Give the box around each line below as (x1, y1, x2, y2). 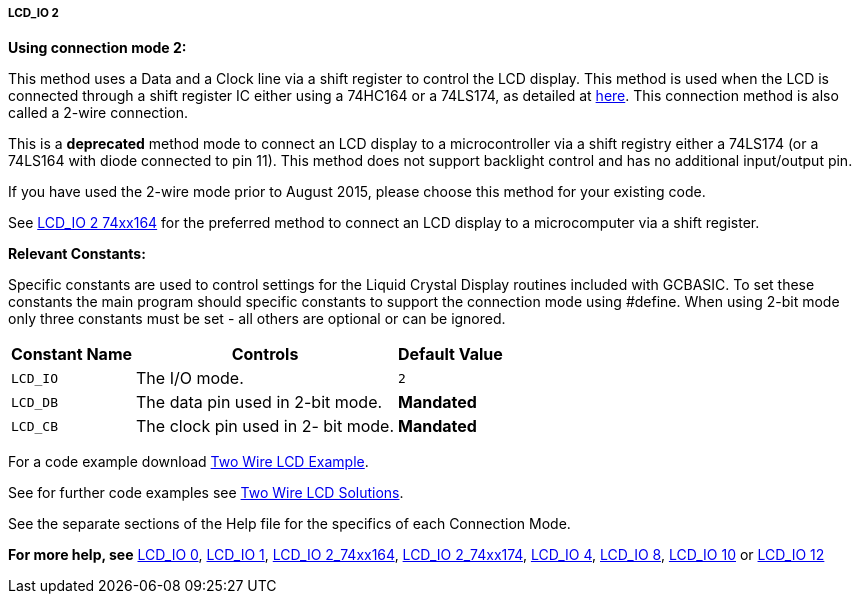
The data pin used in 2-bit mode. (136, 392, 383, 413)
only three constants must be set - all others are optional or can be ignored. (8, 310, 506, 328)
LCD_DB (11, 394, 58, 410)
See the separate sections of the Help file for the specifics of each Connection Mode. (8, 515, 571, 533)
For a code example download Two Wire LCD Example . (8, 453, 369, 471)
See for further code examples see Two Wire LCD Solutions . (8, 484, 404, 502)
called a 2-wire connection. (8, 104, 188, 122)
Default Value (398, 344, 503, 365)
